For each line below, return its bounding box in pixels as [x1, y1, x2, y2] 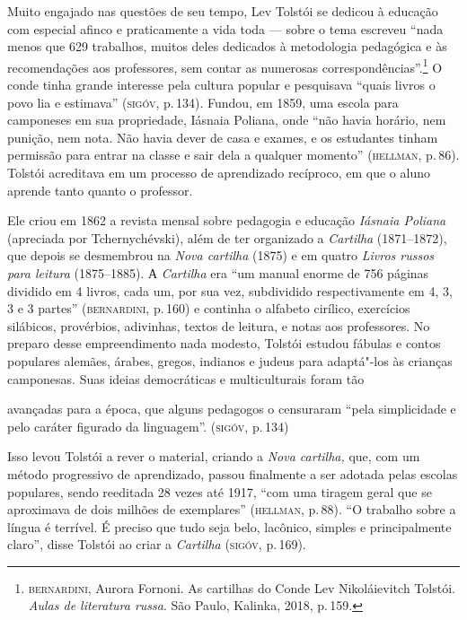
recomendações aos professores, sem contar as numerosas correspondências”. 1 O [7, 55, 443, 76]
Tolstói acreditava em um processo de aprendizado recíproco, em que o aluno [7, 163, 430, 181]
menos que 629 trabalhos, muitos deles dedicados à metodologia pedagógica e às [7, 37, 447, 56]
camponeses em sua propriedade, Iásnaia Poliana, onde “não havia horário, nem [7, 110, 446, 129]
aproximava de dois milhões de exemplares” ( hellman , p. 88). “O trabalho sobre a [7, 500, 456, 519]
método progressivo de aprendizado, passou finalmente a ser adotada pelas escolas [7, 464, 458, 483]
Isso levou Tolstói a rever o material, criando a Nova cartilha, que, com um [7, 447, 420, 466]
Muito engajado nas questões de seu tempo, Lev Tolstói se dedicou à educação [7, 2, 438, 20]
